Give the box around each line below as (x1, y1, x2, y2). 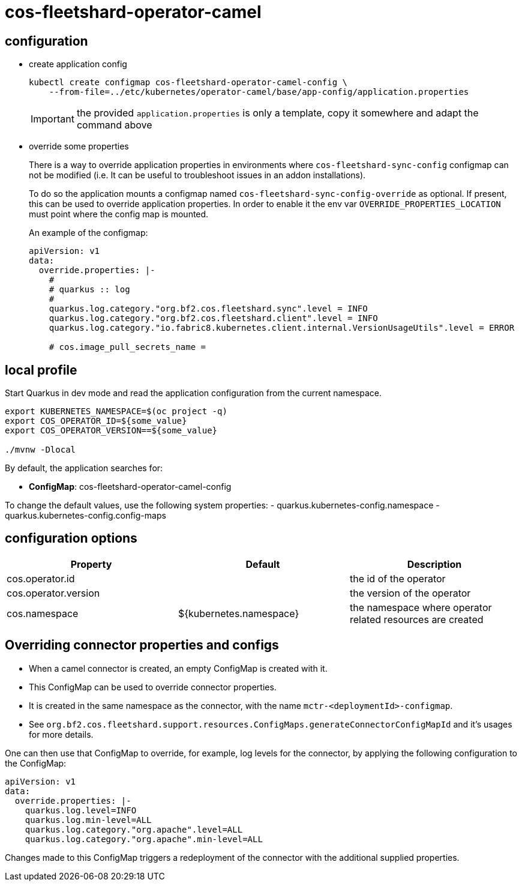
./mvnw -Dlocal (5, 445, 76, 455)
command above (76, 119, 152, 131)
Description (407, 558, 462, 570)
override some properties (29, 141, 129, 152)
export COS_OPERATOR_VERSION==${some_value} (5, 426, 218, 436)
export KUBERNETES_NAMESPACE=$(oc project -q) (5, 406, 227, 417)
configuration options (5, 531, 137, 546)
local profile (5, 362, 77, 378)
